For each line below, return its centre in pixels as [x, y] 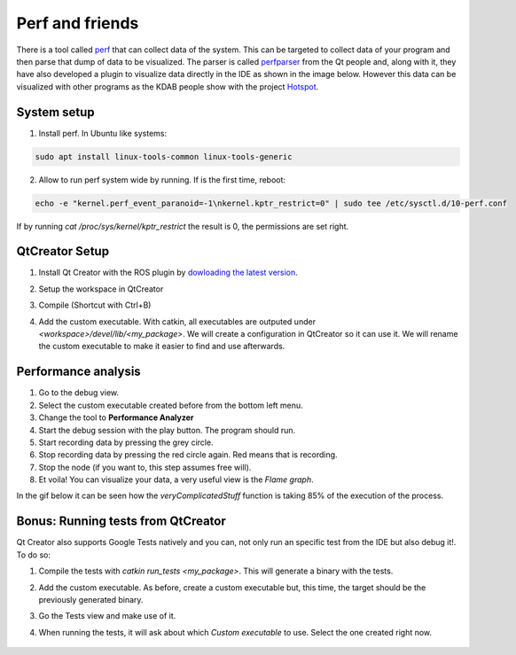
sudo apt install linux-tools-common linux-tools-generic [164, 156]
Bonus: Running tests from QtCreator [121, 522]
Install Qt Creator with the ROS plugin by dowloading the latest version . [168, 273]
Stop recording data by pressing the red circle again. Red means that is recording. [188, 455]
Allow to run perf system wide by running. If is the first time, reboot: [162, 179]
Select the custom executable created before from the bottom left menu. [171, 405]
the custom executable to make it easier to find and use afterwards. [162, 347]
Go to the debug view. [79, 393]
